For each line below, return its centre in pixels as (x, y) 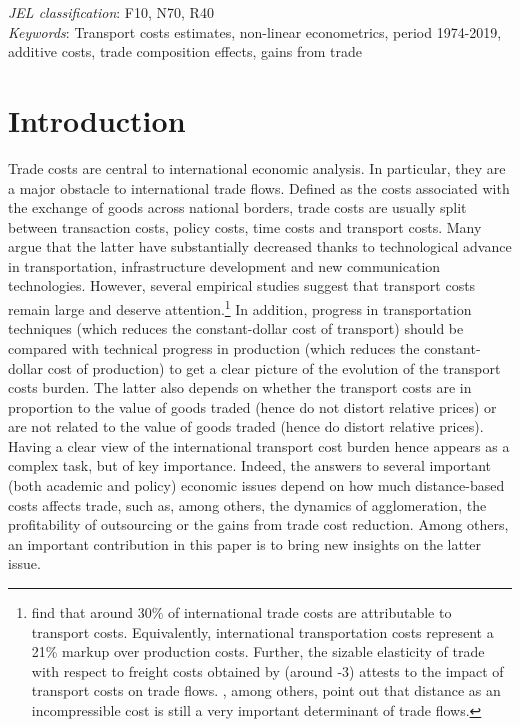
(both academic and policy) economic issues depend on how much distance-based (256, 485)
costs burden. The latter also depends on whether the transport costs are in (240, 387)
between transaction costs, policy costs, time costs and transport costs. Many (245, 226)
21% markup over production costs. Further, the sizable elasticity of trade (258, 651)
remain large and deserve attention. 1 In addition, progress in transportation (240, 307)
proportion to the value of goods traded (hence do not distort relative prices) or (252, 406)
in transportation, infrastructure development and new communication (224, 265)
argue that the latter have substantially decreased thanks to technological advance (260, 246)
